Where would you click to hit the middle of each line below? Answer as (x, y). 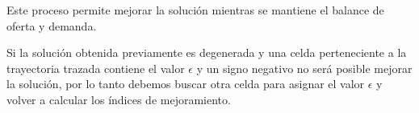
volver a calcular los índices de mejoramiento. (119, 99)
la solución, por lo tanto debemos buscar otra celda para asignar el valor (186, 84)
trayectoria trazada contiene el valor (96, 68)
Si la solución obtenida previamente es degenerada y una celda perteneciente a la (207, 52)
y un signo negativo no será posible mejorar (304, 68)
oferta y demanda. (52, 25)
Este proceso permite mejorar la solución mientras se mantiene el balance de (195, 10)
